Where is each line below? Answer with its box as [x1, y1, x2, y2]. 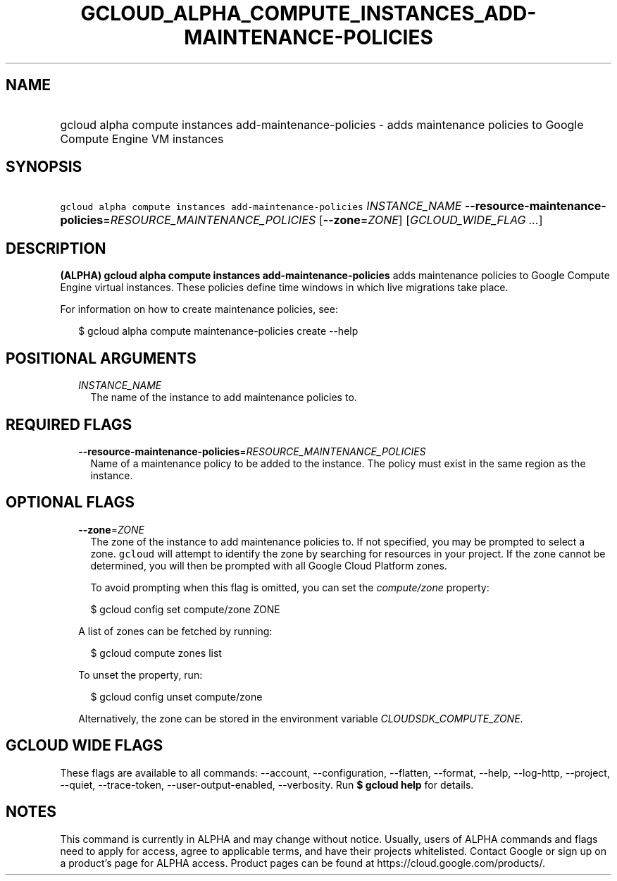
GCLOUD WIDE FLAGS [6, 737, 163, 755]
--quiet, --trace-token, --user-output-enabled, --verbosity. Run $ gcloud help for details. [60, 778, 474, 791]
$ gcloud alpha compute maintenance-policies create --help [78, 325, 359, 338]
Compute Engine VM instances [60, 131, 224, 146]
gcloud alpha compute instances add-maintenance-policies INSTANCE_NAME [60, 199, 462, 214]
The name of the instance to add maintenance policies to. [90, 391, 357, 404]
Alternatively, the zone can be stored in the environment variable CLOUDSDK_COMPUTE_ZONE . [78, 712, 523, 725]
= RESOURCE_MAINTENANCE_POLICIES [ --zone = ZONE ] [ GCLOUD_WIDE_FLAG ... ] [103, 213, 543, 228]
